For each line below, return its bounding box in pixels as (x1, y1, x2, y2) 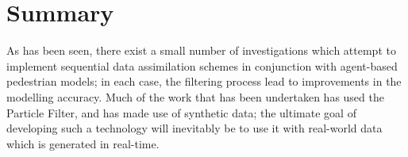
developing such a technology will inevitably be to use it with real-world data (6, 120, 383, 136)
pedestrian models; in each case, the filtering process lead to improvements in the (6, 73, 402, 90)
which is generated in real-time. (6, 135, 160, 151)
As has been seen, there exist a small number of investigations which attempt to (6, 42, 396, 59)
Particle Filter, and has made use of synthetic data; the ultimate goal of (6, 104, 356, 121)
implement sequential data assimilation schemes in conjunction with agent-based (6, 57, 398, 74)
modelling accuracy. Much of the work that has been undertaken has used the (6, 88, 384, 105)
